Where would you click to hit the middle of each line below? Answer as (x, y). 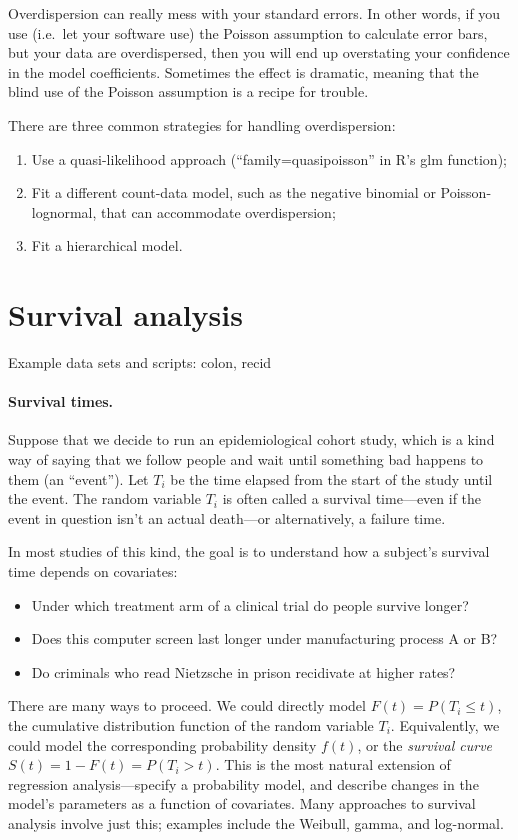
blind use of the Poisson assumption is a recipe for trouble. (188, 91)
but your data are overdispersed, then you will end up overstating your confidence (259, 52)
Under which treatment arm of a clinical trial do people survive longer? (250, 604)
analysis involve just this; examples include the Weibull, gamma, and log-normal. (256, 822)
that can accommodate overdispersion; (218, 211)
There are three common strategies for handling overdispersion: (202, 124)
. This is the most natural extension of (333, 764)
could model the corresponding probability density (162, 744)
